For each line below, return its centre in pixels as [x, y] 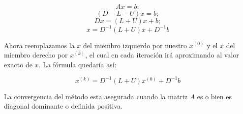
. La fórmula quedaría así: [77, 64]
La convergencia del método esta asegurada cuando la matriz [96, 96]
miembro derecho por [36, 55]
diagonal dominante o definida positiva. [63, 106]
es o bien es [214, 96]
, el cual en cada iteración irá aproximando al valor [162, 55]
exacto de [18, 64]
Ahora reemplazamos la [39, 45]
